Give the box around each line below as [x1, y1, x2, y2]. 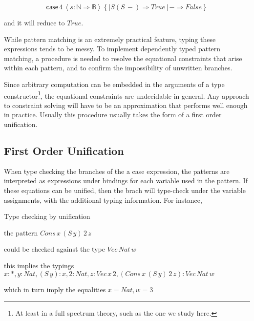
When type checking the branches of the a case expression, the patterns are [4, 166, 230, 176]
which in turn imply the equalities [4, 284, 106, 294]
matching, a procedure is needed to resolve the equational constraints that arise [4, 53, 242, 63]
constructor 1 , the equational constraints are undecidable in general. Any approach [4, 89, 249, 101]
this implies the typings [4, 260, 74, 270]
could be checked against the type [4, 244, 105, 254]
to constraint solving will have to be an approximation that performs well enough [4, 100, 248, 110]
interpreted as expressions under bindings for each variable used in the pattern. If [4, 175, 248, 186]
